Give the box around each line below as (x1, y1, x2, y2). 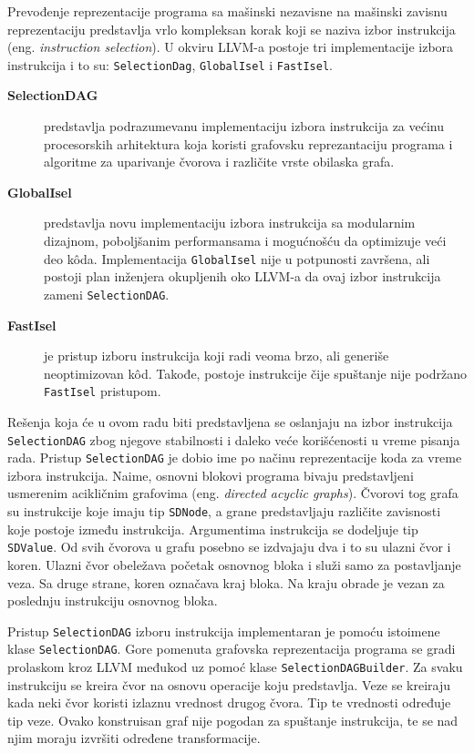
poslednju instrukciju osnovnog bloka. (7, 591, 218, 610)
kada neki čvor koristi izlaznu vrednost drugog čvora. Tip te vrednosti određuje (7, 693, 451, 712)
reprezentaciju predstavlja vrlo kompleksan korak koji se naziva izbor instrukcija (7, 19, 456, 38)
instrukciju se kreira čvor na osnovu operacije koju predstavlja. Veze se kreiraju (7, 675, 451, 694)
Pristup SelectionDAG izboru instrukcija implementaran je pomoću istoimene (7, 621, 440, 640)
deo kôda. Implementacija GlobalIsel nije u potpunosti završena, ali (44, 249, 430, 268)
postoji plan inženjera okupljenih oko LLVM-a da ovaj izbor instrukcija (44, 267, 441, 286)
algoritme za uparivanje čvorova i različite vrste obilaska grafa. (44, 152, 395, 171)
